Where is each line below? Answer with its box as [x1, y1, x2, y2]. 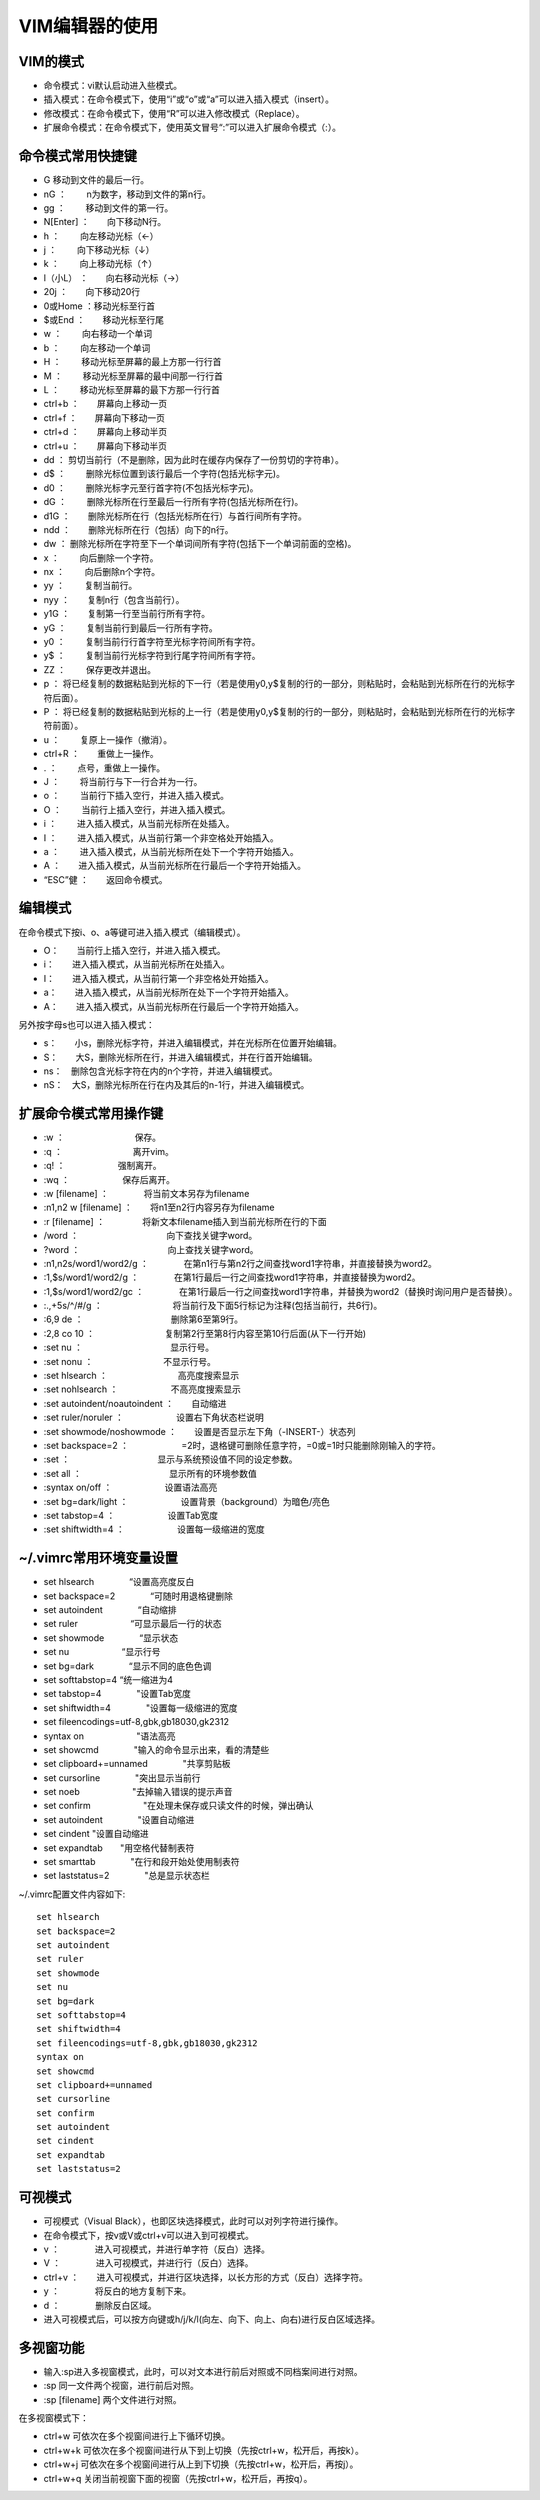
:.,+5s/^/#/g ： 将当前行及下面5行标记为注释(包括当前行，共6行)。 [43, 1300, 383, 1312]
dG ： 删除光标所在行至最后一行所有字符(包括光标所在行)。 [43, 496, 304, 508]
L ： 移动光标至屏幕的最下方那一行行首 [43, 384, 220, 395]
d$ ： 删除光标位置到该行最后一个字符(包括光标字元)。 [43, 468, 285, 480]
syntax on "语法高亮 [43, 1730, 176, 1742]
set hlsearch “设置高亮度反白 [43, 1576, 195, 1588]
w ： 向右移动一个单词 [43, 328, 153, 340]
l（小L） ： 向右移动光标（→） [43, 271, 185, 284]
